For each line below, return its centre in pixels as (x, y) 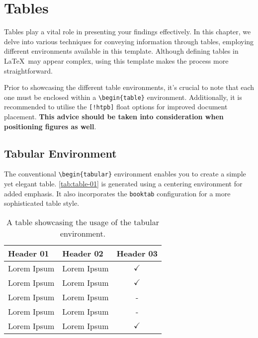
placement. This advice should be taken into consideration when (114, 116)
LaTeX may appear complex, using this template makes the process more (116, 60)
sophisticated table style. (42, 203)
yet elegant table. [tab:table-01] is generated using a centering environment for (123, 184)
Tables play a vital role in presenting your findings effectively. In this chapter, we (128, 32)
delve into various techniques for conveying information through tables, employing (129, 41)
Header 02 (83, 253)
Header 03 (137, 253)
